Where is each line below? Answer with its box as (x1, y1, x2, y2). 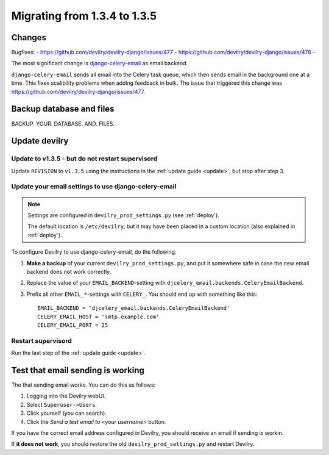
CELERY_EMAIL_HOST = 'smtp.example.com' (37, 313, 160, 320)
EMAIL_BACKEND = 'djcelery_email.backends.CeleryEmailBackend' (37, 305, 230, 312)
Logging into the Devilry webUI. (26, 392, 106, 399)
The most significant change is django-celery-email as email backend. (11, 60, 188, 67)
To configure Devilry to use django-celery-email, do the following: (11, 248, 177, 256)
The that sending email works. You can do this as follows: (11, 381, 156, 389)
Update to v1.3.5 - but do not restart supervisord (11, 154, 158, 163)
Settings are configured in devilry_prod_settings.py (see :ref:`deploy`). (27, 212, 219, 219)
